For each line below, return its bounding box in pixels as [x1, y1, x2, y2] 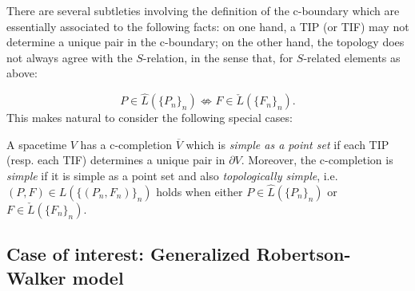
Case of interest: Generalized [6, 242, 250, 266]
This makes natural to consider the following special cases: [6, 109, 293, 126]
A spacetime [6, 136, 67, 152]
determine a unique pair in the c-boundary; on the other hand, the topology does [6, 33, 405, 50]
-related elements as [303, 49, 401, 65]
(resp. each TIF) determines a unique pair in [6, 151, 225, 168]
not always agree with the [6, 49, 133, 65]
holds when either [156, 183, 243, 199]
